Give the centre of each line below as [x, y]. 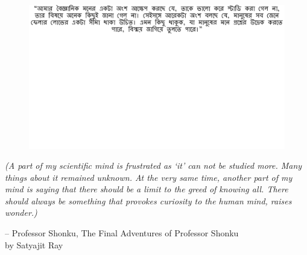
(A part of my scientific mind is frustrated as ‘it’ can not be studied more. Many [153, 165]
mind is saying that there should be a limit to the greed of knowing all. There [147, 189]
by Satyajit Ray [34, 244]
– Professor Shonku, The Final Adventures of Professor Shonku [122, 233]
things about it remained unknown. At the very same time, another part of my [149, 177]
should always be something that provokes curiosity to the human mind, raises [148, 200]
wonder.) [21, 212]
